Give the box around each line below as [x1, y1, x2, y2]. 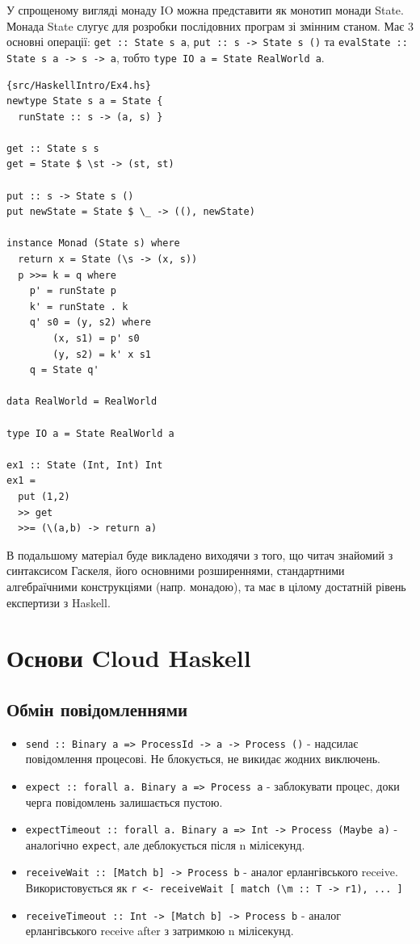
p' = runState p [29, 285, 117, 297]
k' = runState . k [29, 300, 128, 313]
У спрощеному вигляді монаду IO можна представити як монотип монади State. [6, 2, 404, 18]
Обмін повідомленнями [6, 696, 188, 721]
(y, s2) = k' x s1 [52, 348, 151, 360]
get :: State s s [6, 142, 99, 154]
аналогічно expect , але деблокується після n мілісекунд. [25, 836, 305, 853]
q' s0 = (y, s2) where [29, 317, 151, 329]
